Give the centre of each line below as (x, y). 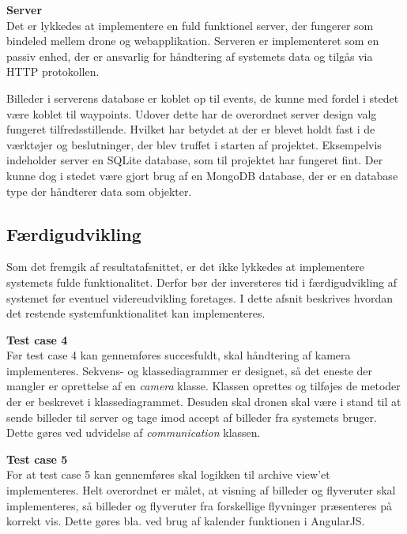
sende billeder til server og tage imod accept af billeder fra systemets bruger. (192, 417)
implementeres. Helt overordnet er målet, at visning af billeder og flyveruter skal (201, 490)
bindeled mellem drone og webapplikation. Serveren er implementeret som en (193, 41)
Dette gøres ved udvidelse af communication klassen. (134, 432)
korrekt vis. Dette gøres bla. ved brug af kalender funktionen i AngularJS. (186, 521)
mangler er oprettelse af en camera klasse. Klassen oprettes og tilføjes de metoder (203, 386)
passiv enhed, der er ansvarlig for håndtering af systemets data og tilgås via (190, 56)
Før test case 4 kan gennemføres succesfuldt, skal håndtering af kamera (179, 355)
